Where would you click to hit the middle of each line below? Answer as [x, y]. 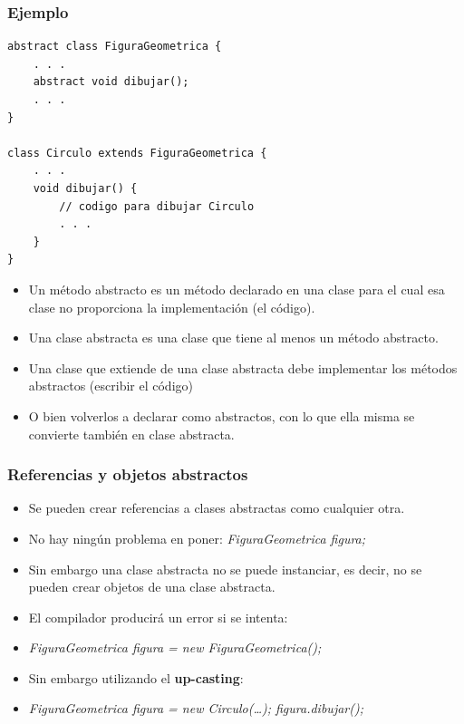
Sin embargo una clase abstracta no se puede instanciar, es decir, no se [225, 569]
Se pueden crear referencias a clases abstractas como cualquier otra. [217, 508]
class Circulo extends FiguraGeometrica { [137, 153]
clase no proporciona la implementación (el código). [172, 307]
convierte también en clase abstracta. [131, 434]
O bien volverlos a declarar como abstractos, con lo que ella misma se [222, 415]
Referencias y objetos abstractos [128, 474]
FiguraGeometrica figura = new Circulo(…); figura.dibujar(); [196, 708]
